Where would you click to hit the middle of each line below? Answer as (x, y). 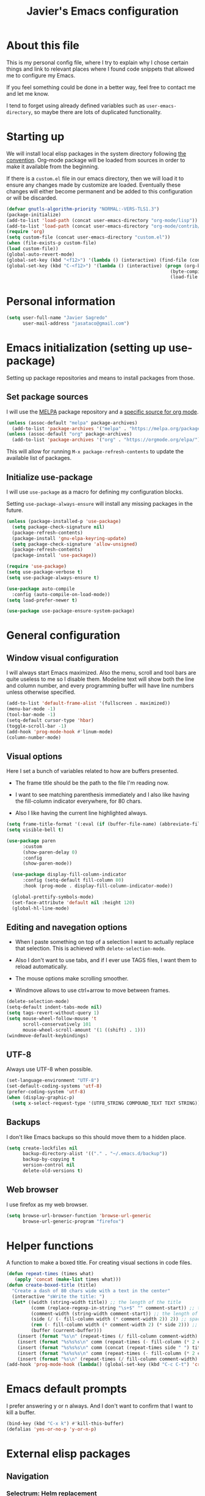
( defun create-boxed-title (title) (52, 1286)
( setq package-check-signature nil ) (58, 527)
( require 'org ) (26, 232)
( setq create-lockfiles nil (42, 1148)
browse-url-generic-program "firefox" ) (73, 1221)
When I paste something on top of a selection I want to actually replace (104, 942)
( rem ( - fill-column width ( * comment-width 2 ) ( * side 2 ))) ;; (114, 1325)
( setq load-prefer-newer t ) (42, 600)
